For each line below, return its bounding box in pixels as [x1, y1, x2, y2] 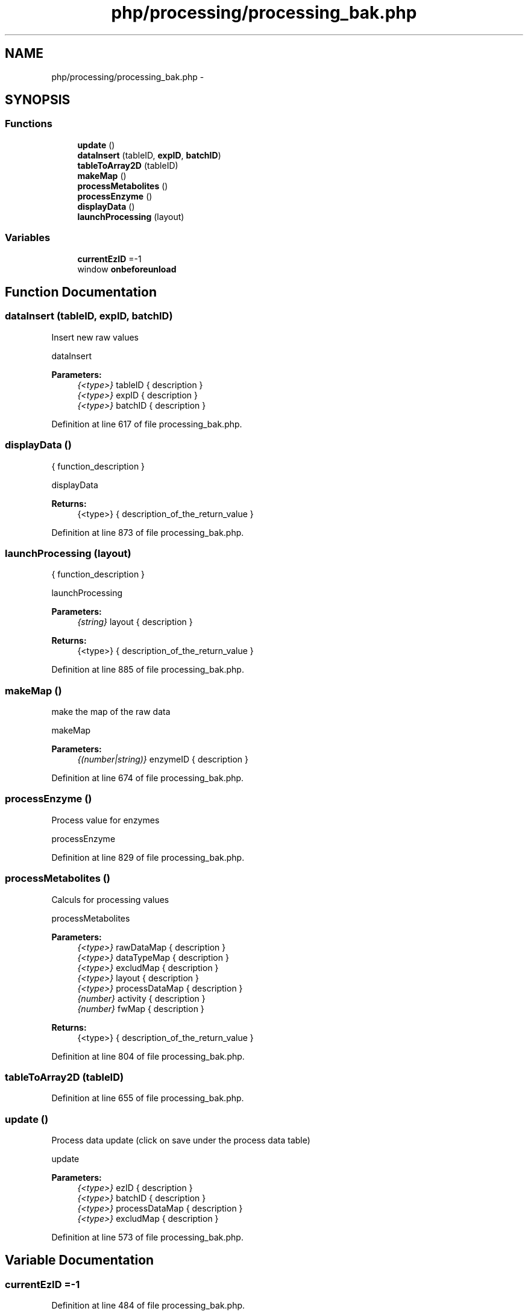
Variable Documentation [5, 1253, 154, 1268]
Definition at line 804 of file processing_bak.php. [51, 1051, 245, 1061]
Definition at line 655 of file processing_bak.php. [51, 1093, 244, 1104]
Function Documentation [5, 284, 157, 300]
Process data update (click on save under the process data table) [51, 1135, 310, 1146]
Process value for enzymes [51, 814, 160, 825]
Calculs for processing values [51, 894, 169, 905]
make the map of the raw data [51, 706, 171, 717]
